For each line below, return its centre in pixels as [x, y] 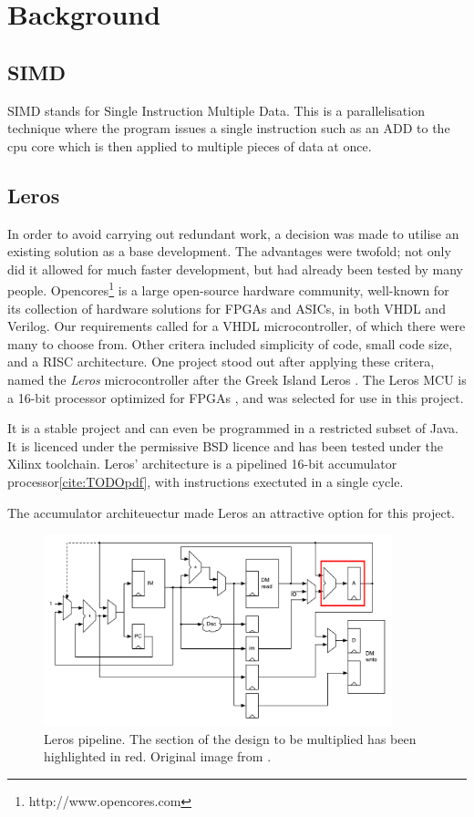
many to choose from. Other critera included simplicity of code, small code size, [230, 343]
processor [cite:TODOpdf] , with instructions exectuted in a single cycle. [206, 481]
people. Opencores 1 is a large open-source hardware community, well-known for [228, 289]
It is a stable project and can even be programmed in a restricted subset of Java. [233, 428]
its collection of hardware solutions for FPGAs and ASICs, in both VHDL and [227, 308]
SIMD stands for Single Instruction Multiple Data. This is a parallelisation [216, 110]
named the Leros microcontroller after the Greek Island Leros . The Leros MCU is [237, 379]
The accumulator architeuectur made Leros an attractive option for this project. [232, 512]
